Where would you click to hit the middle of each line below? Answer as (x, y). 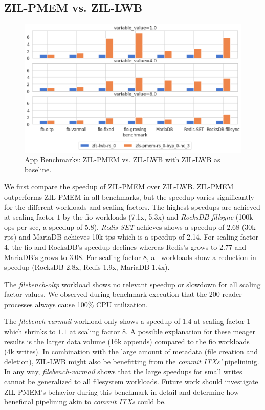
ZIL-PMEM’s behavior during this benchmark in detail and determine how (122, 391)
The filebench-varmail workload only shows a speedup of (92, 321)
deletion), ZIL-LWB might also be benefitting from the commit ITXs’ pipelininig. (132, 361)
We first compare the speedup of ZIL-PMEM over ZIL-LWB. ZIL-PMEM (119, 187)
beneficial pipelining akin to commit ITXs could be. (85, 402)
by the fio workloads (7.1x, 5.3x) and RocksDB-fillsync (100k (158, 217)
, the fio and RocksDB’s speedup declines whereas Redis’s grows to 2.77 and (127, 246)
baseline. (38, 169)
